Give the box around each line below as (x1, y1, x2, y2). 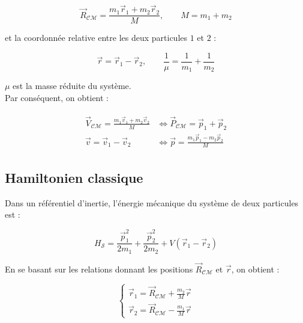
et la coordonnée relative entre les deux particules (5, 31, 188, 44)
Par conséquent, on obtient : (5, 91, 109, 103)
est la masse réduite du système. (13, 79, 131, 92)
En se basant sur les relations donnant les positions (5, 263, 193, 275)
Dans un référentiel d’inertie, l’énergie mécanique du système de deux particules (5, 196, 299, 209)
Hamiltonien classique (5, 168, 143, 186)
